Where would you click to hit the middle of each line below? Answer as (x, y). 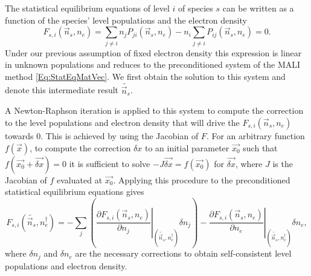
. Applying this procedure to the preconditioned (202, 179)
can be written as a (258, 8)
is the (283, 163)
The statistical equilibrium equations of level (87, 8)
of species (196, 8)
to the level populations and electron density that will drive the (122, 122)
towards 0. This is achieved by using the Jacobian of (102, 135)
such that (260, 147)
